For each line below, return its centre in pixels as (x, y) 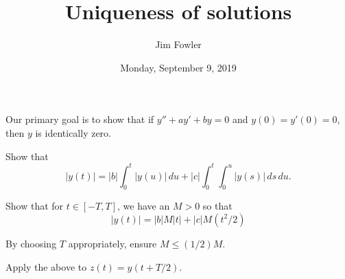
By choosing (31, 243)
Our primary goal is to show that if (80, 119)
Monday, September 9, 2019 (178, 67)
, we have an (144, 206)
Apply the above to (46, 266)
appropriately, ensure (112, 243)
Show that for (35, 206)
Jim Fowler (178, 44)
